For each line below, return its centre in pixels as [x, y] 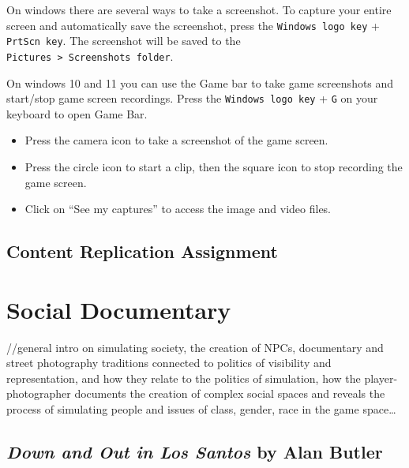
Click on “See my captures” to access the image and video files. [178, 209]
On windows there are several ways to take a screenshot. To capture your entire [199, 9]
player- [381, 378]
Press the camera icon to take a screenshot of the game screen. [176, 140]
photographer [39, 393]
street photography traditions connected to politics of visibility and [169, 363]
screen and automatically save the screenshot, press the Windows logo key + [193, 25]
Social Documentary [119, 309]
